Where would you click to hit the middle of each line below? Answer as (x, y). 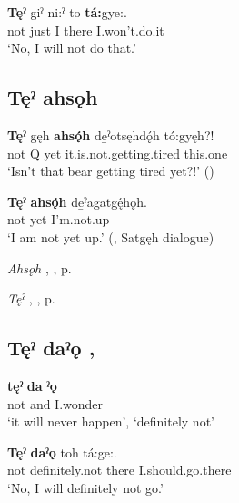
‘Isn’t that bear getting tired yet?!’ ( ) (111, 171)
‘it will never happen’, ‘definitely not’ (111, 421)
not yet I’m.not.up (59, 219)
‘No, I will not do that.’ (72, 48)
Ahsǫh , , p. (40, 267)
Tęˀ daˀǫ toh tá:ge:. (62, 452)
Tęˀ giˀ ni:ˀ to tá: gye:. (67, 12)
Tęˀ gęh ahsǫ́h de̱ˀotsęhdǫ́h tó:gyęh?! (111, 134)
